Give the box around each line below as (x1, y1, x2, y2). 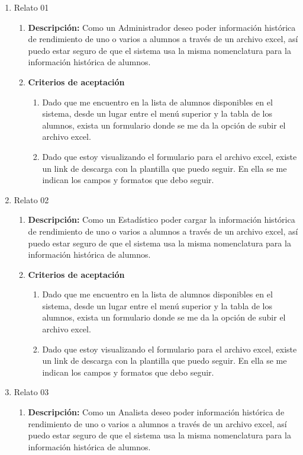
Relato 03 (14, 386, 49, 398)
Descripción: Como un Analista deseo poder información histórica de (28, 406, 285, 418)
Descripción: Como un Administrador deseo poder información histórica (28, 21, 296, 33)
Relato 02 (14, 193, 49, 206)
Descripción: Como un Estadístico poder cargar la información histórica (28, 213, 295, 226)
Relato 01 (14, 1, 49, 13)
